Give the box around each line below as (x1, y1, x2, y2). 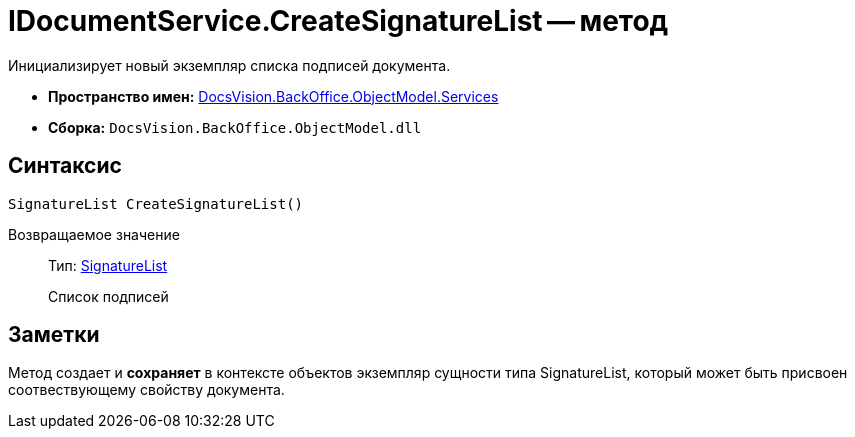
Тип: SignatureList (48, 256, 168, 274)
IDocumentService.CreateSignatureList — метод (8, 4, 669, 38)
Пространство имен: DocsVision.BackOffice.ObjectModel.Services (48, 87, 499, 105)
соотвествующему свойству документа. (8, 381, 285, 399)
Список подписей (48, 287, 169, 305)
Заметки (8, 322, 100, 348)
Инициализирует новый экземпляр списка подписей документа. (8, 56, 451, 74)
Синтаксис (8, 153, 122, 179)
